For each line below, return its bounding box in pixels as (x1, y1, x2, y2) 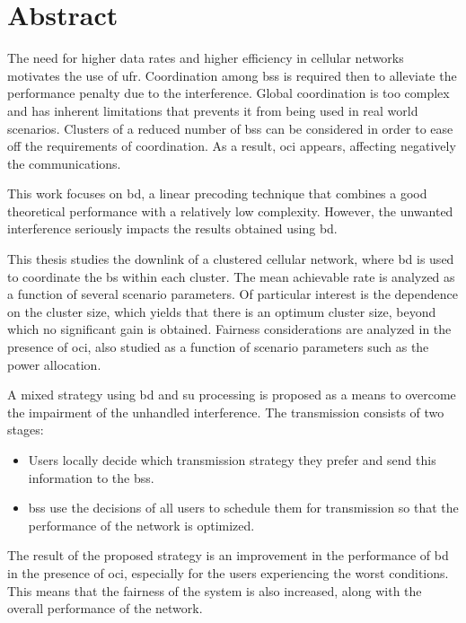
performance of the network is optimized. (28, 515, 255, 534)
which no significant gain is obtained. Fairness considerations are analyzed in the (7, 320, 452, 338)
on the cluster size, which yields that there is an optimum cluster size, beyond (7, 302, 436, 320)
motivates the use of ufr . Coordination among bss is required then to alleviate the (7, 66, 457, 84)
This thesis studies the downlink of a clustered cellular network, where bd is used (7, 250, 454, 268)
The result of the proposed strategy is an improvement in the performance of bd (7, 546, 449, 565)
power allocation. (7, 355, 101, 373)
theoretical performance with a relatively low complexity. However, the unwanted (7, 201, 453, 220)
